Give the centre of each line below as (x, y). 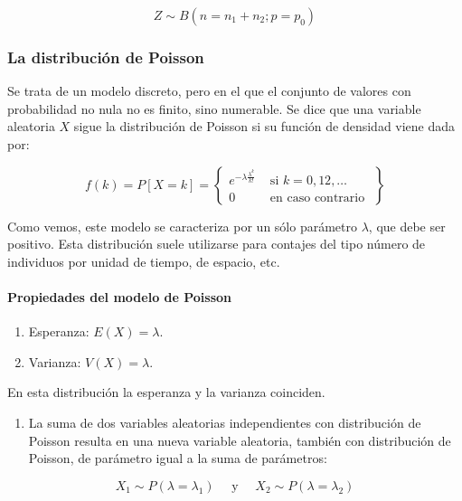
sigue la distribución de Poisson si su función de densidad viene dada (264, 126)
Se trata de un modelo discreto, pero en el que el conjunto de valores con (209, 91)
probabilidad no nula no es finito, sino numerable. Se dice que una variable (214, 108)
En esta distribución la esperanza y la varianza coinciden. (166, 392)
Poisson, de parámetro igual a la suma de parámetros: (178, 458)
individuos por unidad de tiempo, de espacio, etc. (144, 261)
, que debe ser (407, 226)
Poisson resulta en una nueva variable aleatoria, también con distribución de (240, 440)
